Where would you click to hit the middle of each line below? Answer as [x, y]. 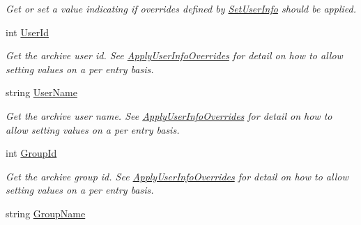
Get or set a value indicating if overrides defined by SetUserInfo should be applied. [181, 8]
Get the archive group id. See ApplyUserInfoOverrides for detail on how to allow [177, 176]
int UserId [27, 32]
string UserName [41, 92]
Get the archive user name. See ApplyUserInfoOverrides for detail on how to [169, 115]
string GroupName [46, 213]
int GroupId [31, 153]
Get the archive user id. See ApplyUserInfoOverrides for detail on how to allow [174, 55]
